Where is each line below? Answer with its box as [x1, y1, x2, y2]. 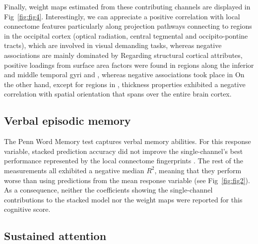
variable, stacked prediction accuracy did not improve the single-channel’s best [4, 146, 243, 156]
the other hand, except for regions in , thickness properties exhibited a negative [4, 79, 246, 89]
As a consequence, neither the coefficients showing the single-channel [4, 185, 213, 195]
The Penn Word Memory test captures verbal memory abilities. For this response [4, 136, 251, 146]
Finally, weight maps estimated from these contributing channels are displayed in [4, 1, 251, 11]
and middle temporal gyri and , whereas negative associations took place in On [4, 69, 245, 80]
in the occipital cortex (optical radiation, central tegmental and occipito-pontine [4, 30, 248, 41]
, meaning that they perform [154, 165, 242, 175]
